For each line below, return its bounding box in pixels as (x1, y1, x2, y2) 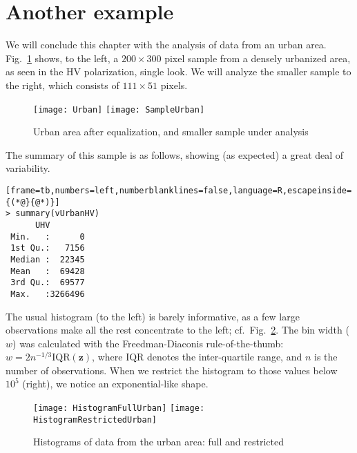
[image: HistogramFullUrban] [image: (33, 403, 205, 414)
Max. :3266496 (10, 289, 85, 299)
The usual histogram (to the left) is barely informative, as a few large (6, 309, 300, 323)
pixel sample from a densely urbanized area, (164, 50, 351, 65)
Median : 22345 (10, 254, 85, 264)
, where (92, 349, 123, 364)
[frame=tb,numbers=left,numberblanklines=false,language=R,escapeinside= (6, 185, 352, 195)
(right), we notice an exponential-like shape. (22, 376, 209, 391)
